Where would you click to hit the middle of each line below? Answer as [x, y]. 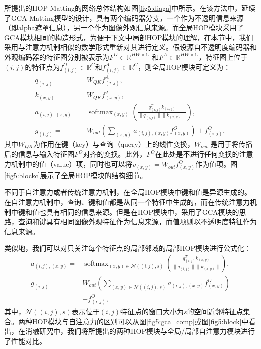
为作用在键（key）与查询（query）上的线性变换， [114, 144]
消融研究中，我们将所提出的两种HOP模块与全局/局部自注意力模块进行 [140, 331]
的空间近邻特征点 [215, 312]
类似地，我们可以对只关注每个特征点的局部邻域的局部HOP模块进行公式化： [128, 248]
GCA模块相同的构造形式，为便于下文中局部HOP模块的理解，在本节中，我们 [129, 37]
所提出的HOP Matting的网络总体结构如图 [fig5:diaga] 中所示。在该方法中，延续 [130, 8]
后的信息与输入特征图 [39, 154]
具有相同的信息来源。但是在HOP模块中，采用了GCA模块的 [143, 211]
